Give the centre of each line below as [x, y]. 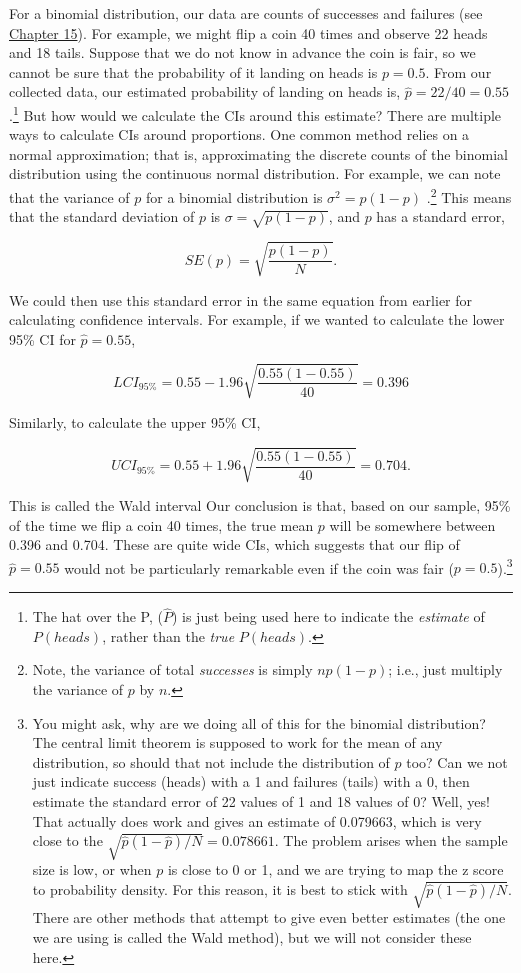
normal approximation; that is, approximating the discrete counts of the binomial [258, 153]
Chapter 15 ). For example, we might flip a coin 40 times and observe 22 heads [248, 32]
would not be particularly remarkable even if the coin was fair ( [259, 567]
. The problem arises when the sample [391, 840]
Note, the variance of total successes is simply [172, 669]
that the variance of [69, 196]
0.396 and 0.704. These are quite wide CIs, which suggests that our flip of [234, 544]
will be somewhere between [412, 524]
